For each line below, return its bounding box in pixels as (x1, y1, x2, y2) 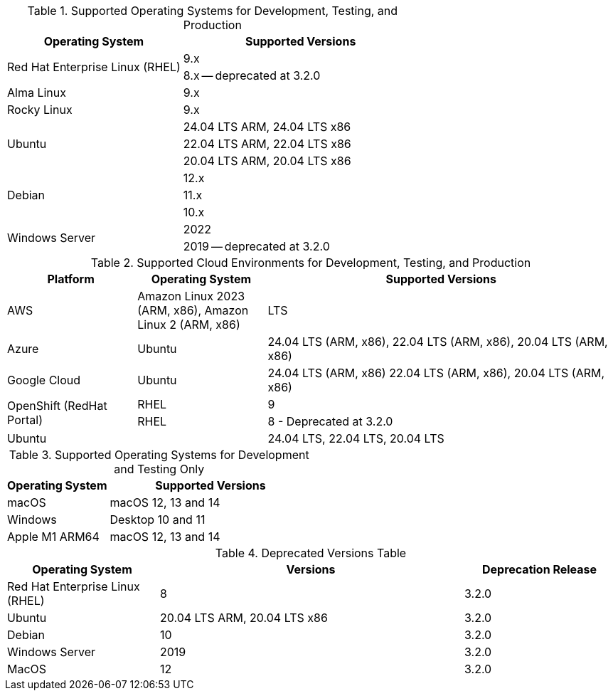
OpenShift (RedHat (7, 399, 107, 413)
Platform (47, 272, 95, 286)
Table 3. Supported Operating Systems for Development (9, 448, 309, 462)
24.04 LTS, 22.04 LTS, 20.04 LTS (267, 431, 444, 445)
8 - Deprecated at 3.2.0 (267, 414, 393, 428)
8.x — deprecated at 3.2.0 (183, 68, 321, 83)
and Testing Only (114, 462, 205, 476)
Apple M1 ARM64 (7, 529, 100, 544)
